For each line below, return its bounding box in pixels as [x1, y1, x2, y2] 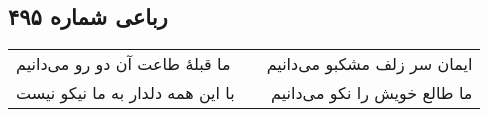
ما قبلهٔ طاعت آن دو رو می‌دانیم [16, 52, 231, 76]
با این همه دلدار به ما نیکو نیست [16, 81, 235, 105]
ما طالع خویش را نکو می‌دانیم [271, 81, 473, 105]
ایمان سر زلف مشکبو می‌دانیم [266, 52, 473, 76]
